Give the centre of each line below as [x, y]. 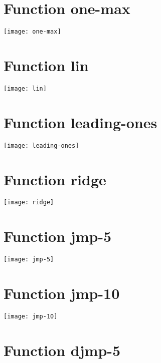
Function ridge [55, 179]
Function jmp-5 [58, 236]
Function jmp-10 [62, 293]
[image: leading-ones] [41, 145]
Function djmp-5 [62, 350]
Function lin [46, 65]
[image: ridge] [29, 203]
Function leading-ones [80, 122]
